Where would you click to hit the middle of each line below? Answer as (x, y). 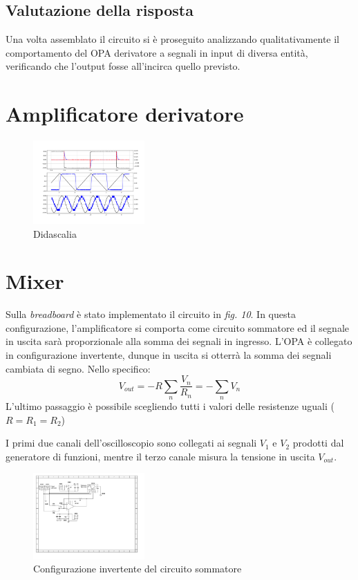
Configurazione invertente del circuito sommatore (138, 569)
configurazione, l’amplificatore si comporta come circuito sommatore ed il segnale (177, 327)
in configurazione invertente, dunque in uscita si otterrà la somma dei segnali (169, 355)
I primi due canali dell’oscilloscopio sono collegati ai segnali (131, 443)
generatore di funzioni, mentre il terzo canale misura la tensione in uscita (160, 456)
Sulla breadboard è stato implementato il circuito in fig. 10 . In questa (151, 314)
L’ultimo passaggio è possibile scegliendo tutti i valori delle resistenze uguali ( (170, 406)
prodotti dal (318, 443)
